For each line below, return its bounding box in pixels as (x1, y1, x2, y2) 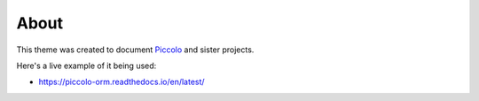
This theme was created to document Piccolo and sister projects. (16, 44, 255, 55)
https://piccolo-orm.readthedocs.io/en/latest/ (38, 76, 205, 88)
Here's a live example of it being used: (16, 60, 157, 71)
